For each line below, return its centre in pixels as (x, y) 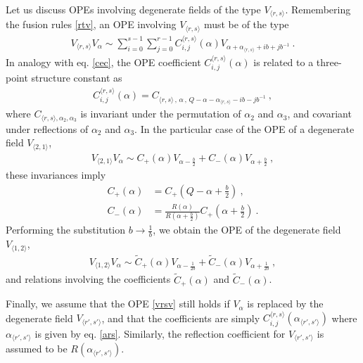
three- (329, 62)
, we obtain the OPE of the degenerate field (247, 230)
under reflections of (47, 128)
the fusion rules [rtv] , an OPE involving (91, 24)
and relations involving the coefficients (88, 279)
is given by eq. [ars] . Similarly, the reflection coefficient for (160, 333)
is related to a (284, 62)
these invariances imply (56, 175)
